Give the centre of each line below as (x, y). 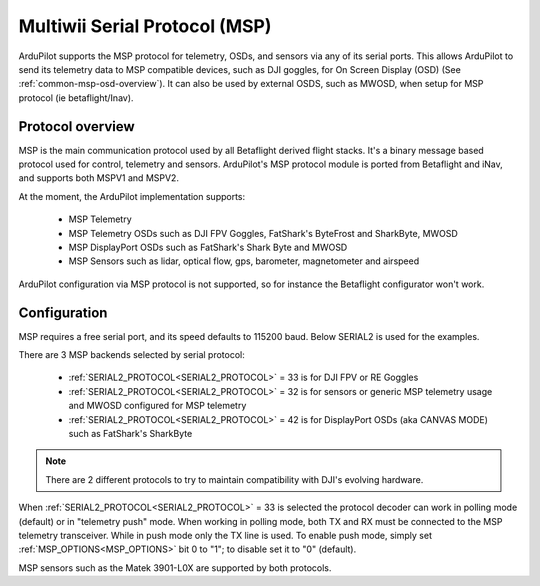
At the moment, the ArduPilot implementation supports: (132, 196)
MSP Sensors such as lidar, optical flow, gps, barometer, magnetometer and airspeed (244, 261)
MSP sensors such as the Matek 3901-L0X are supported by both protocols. (175, 567)
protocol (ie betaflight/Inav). (76, 97)
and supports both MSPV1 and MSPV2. (99, 178)
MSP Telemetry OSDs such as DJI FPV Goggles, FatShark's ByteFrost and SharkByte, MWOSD (263, 233)
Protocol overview (76, 126)
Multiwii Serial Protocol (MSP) (145, 26)
